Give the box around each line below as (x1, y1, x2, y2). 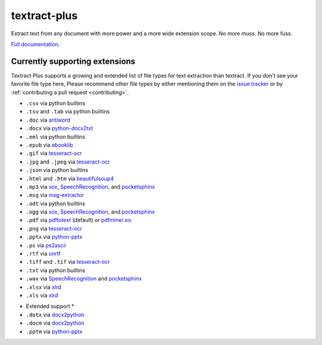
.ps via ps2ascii (26, 242, 66, 249)
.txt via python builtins (26, 266, 86, 274)
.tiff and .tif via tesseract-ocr (26, 258, 110, 266)
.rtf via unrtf (26, 250, 61, 257)
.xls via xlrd (26, 292, 58, 298)
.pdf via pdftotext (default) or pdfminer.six (26, 217, 132, 224)
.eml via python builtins (26, 133, 86, 140)
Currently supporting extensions (11, 56, 135, 66)
